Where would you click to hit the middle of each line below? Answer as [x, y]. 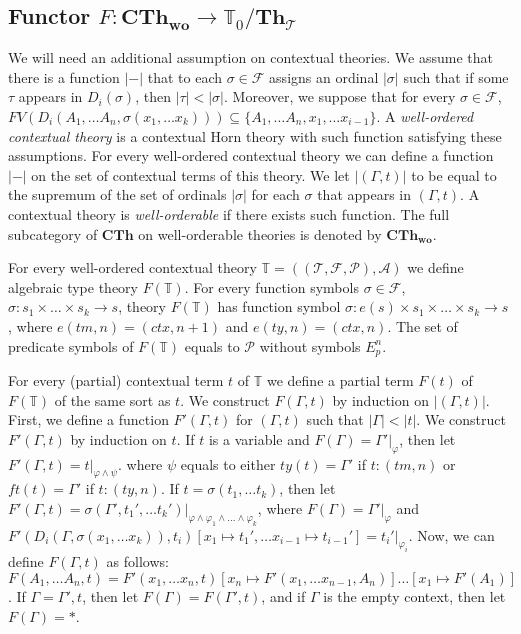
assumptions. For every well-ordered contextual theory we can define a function [251, 155]
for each [275, 194]
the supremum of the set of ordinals [117, 194]
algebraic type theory [73, 286]
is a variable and [259, 438]
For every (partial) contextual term [116, 379]
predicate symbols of [71, 345]
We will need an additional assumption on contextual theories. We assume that [250, 57]
